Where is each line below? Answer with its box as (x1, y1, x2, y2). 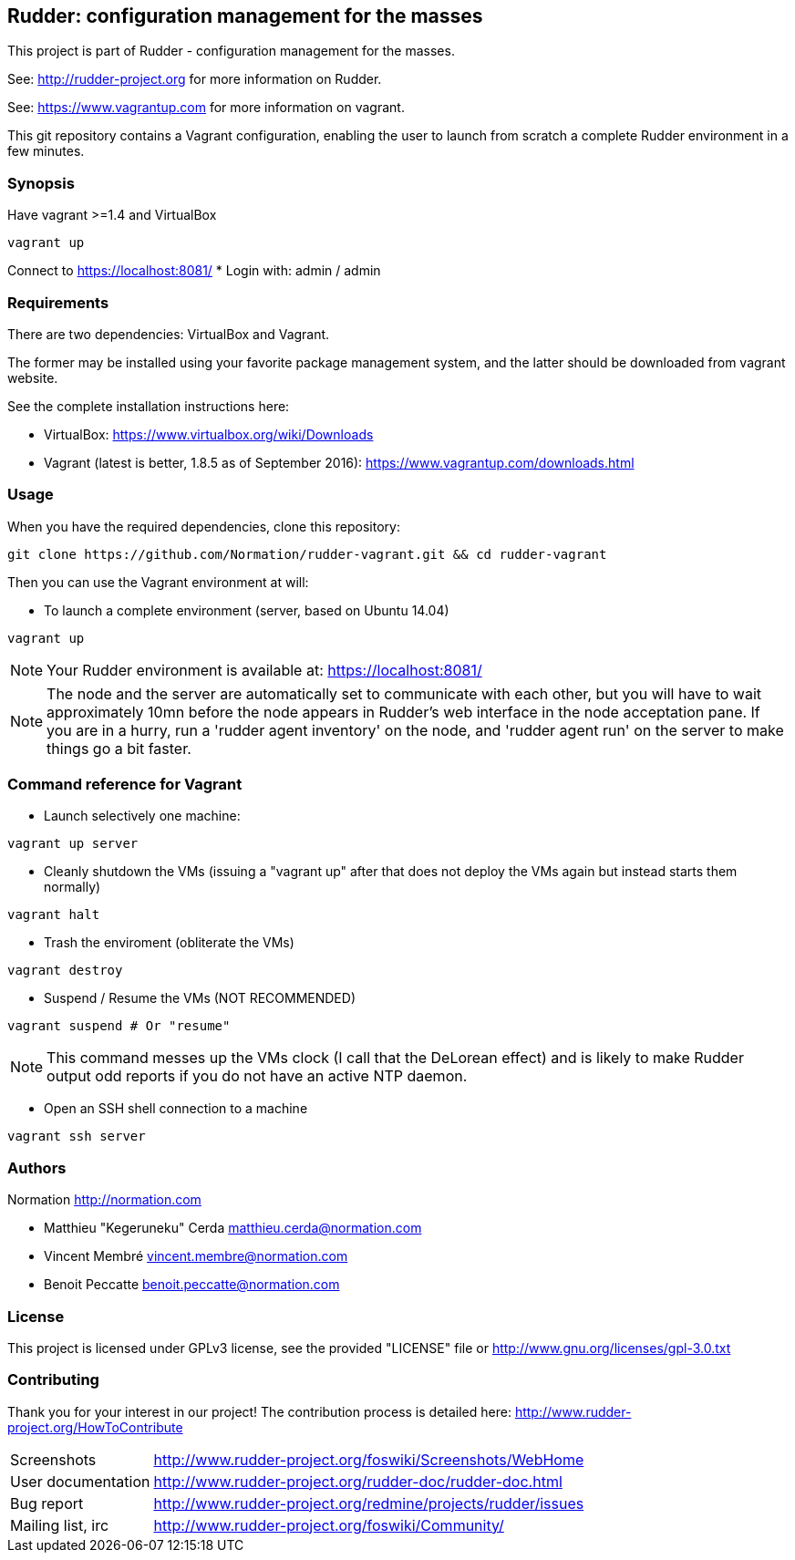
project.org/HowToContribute (7, 1419, 183, 1435)
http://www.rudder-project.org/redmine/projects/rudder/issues (153, 1493, 584, 1513)
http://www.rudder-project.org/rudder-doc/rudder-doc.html (153, 1472, 563, 1491)
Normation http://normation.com (7, 1192, 201, 1208)
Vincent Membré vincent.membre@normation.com (44, 1248, 348, 1265)
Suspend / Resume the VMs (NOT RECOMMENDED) (44, 990, 356, 1007)
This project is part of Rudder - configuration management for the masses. (7, 43, 455, 59)
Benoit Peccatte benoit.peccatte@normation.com (44, 1276, 340, 1293)
